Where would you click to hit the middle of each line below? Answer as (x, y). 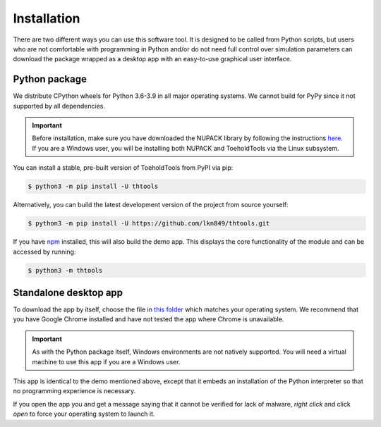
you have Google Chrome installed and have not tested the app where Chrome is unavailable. (149, 319)
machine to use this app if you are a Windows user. (106, 361)
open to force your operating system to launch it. (84, 414)
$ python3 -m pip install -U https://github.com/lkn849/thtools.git (149, 223)
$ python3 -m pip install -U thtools (93, 186)
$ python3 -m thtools (65, 270)
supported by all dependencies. (59, 106)
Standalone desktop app (68, 292)
